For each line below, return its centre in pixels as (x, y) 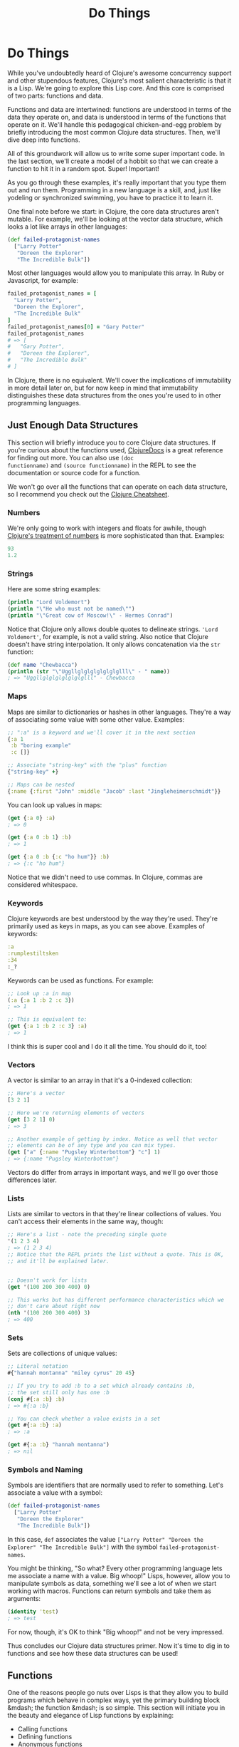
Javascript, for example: (43, 281)
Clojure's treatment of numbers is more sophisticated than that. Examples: (116, 536)
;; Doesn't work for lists (47, 1280)
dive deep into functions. (44, 140)
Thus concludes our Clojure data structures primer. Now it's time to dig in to (118, 1645)
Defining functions (45, 1737)
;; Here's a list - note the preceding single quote (87, 1235)
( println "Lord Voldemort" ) (49, 602)
